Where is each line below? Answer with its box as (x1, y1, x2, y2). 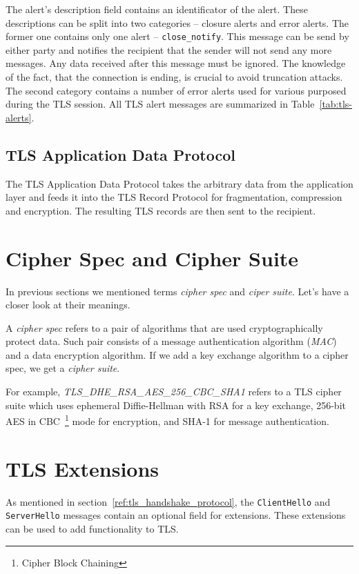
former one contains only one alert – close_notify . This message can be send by (6, 29, 349, 43)
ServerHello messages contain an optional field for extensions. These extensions (6, 508, 346, 522)
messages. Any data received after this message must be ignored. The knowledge (6, 56, 346, 70)
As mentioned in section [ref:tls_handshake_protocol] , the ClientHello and (6, 494, 331, 508)
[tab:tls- (319, 97, 353, 111)
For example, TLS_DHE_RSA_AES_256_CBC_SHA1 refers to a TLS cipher (6, 384, 342, 399)
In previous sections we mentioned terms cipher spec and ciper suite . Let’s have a (6, 284, 349, 298)
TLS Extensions (6, 454, 159, 482)
